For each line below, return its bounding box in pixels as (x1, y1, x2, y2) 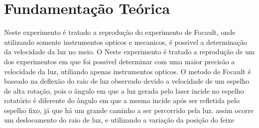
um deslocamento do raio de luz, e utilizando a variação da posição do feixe (4, 115, 235, 125)
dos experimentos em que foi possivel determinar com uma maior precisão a (4, 56, 235, 66)
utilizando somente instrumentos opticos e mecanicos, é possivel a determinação (4, 36, 247, 47)
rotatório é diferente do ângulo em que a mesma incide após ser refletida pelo (4, 95, 240, 106)
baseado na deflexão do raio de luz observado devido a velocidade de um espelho (4, 76, 250, 86)
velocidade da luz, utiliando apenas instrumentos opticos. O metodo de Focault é (4, 66, 251, 76)
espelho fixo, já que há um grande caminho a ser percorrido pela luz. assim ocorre (4, 105, 254, 115)
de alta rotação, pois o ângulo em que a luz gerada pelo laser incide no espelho (4, 85, 244, 96)
